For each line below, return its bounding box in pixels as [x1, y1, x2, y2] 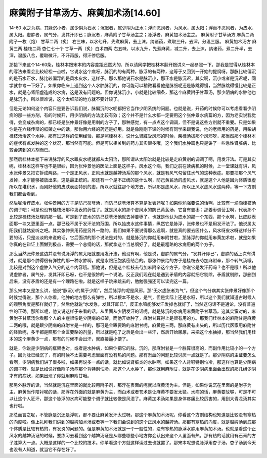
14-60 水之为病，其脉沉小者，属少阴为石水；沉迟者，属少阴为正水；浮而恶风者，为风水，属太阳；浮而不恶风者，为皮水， [9, 25, 257, 31]
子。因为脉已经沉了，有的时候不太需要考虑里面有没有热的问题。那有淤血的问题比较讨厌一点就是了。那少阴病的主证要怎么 [9, 352, 256, 358]
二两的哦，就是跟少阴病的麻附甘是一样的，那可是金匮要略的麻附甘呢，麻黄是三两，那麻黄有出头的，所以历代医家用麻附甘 [9, 322, 256, 328]
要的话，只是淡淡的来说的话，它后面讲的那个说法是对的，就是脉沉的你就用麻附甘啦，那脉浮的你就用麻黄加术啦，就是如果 [9, 234, 256, 240]
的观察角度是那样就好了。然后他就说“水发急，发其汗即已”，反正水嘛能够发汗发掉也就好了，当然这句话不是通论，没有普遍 [9, 301, 256, 307]
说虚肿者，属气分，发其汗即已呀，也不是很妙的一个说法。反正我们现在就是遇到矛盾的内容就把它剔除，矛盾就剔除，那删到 [9, 271, 256, 277]
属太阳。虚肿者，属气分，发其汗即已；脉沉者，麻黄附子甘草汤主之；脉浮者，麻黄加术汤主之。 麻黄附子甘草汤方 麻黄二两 [9, 31, 254, 37]
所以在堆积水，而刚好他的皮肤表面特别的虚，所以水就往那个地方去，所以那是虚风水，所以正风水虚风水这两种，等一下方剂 [9, 184, 256, 190]
